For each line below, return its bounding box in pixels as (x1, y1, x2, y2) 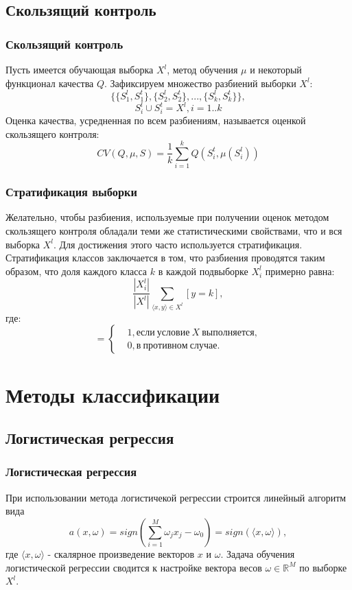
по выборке (299, 560, 347, 574)
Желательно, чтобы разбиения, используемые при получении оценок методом (5, 210, 329, 224)
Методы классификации (5, 380, 220, 408)
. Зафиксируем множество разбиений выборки (104, 75, 296, 90)
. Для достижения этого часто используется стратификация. (53, 237, 303, 251)
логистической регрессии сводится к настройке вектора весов (5, 560, 262, 574)
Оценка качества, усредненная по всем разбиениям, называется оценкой (5, 113, 306, 127)
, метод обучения (167, 62, 238, 76)
